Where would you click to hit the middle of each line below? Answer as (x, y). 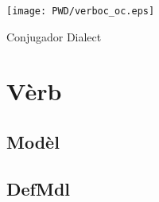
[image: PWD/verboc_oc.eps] (81, 11)
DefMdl (39, 188)
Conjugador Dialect (54, 36)
